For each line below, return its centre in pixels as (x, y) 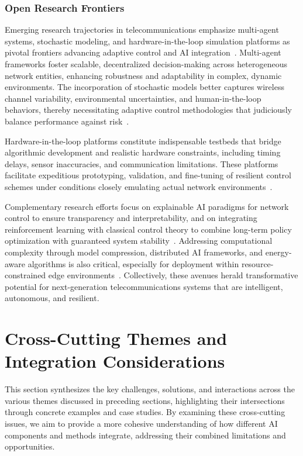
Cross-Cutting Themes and (116, 338)
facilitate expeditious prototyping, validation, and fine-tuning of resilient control (148, 175)
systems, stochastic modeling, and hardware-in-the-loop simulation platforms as (147, 41)
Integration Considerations (115, 361)
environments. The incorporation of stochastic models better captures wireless (144, 87)
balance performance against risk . (67, 121)
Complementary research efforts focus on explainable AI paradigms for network (147, 206)
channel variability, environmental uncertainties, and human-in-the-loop (133, 98)
